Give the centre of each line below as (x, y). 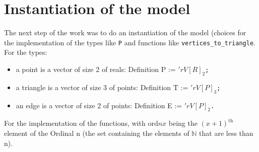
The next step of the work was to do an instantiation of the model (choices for (125, 32)
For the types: (26, 52)
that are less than (226, 133)
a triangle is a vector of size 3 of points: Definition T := (102, 87)
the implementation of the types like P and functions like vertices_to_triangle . (130, 42)
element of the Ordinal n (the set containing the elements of (97, 133)
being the (183, 123)
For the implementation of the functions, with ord (81, 123)
